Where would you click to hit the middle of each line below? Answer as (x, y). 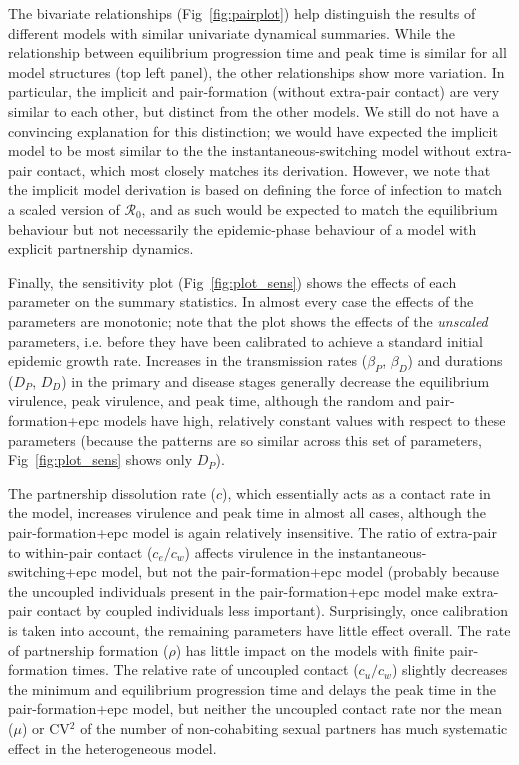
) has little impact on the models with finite (310, 649)
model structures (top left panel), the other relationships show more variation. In (256, 71)
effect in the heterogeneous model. (112, 747)
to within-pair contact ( (80, 551)
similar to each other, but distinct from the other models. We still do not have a (254, 110)
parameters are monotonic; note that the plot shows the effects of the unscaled (248, 320)
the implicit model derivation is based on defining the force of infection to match (255, 189)
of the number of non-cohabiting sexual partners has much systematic (294, 727)
